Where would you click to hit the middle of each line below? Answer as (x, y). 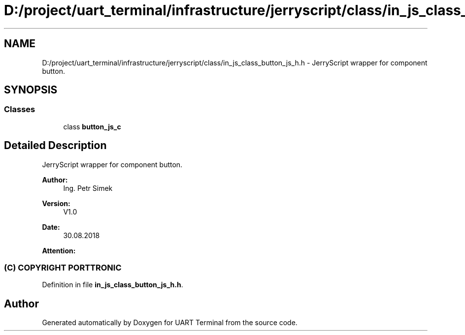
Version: (56, 203)
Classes (20, 109)
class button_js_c (92, 126)
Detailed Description (55, 146)
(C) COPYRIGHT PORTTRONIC (63, 268)
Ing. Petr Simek (88, 188)
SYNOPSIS (31, 90)
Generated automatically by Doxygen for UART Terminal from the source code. (170, 323)
